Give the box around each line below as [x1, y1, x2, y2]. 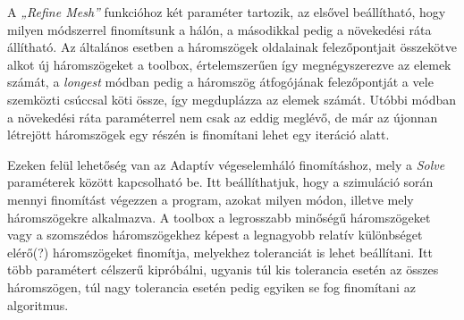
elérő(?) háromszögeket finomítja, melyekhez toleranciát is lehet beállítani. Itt [7, 242, 433, 261]
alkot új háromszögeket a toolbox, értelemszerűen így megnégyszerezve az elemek [7, 55, 451, 73]
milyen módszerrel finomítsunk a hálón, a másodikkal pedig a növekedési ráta [7, 20, 432, 38]
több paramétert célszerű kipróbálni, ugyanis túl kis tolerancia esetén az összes [7, 260, 439, 279]
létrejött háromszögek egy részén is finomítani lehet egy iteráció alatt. [7, 125, 390, 144]
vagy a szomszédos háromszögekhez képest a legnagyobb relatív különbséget [7, 225, 423, 244]
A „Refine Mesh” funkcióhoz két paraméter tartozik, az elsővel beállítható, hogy [7, 3, 446, 21]
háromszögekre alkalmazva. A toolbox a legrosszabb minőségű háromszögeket [7, 207, 431, 226]
